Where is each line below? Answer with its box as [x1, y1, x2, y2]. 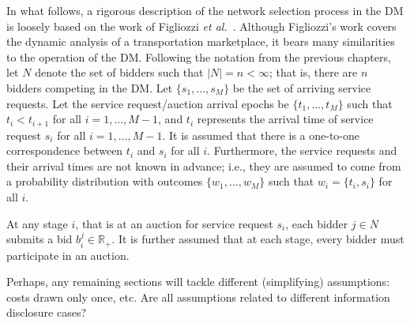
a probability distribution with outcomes [6, 173, 203, 190]
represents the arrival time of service [197, 111, 374, 127]
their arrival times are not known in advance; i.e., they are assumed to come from [6, 157, 401, 174]
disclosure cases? [6, 304, 87, 321]
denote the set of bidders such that [35, 64, 204, 81]
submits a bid [6, 231, 73, 247]
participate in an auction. [6, 246, 130, 263]
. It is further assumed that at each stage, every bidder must [111, 231, 404, 247]
